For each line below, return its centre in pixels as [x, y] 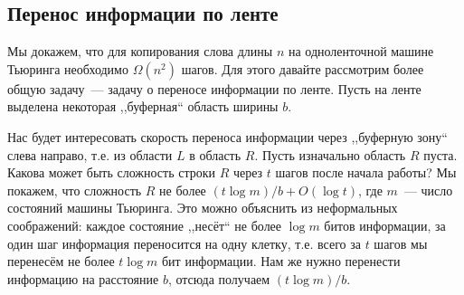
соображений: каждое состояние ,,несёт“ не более [145, 225]
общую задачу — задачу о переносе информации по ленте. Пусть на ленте [214, 88]
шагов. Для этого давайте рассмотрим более [303, 68]
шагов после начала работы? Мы [366, 172]
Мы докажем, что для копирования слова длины [140, 51]
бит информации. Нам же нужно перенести [281, 261]
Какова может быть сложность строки [111, 172]
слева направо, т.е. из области [90, 154]
